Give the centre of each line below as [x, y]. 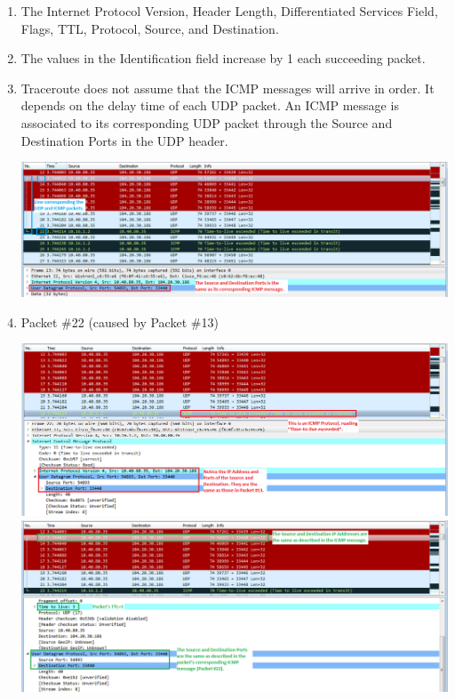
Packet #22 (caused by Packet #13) [120, 321]
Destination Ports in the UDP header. [124, 140]
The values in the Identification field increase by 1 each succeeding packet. [223, 58]
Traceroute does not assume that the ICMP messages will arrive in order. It [227, 88]
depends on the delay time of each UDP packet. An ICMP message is [210, 105]
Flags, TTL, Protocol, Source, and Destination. [150, 28]
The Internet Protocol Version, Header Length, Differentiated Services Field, [229, 11]
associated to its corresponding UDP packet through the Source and [207, 122]
